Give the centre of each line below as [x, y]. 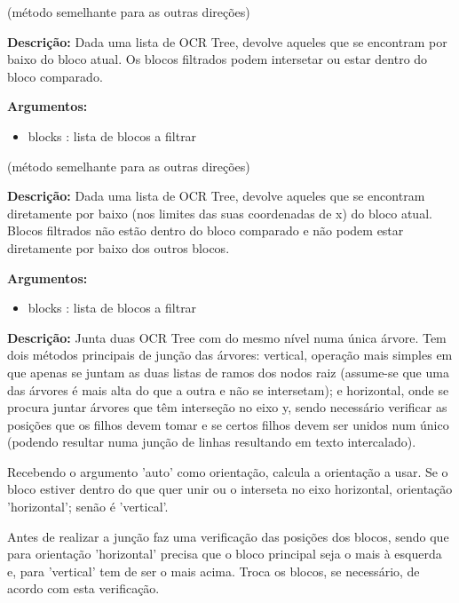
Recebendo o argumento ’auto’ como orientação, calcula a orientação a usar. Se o [228, 471]
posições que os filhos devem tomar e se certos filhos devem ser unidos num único [228, 424]
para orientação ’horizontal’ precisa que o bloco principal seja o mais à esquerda [225, 554]
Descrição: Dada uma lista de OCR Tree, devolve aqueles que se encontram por [227, 41]
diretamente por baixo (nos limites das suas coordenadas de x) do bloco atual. [220, 213]
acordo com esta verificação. [83, 588]
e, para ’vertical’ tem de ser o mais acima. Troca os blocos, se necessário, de [214, 571]
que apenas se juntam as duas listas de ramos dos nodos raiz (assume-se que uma [228, 372]
